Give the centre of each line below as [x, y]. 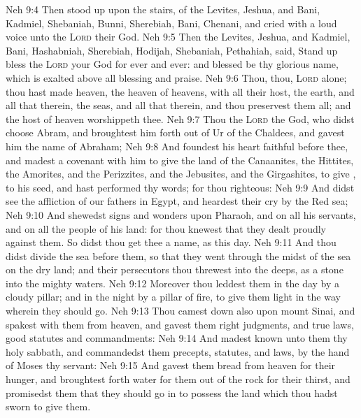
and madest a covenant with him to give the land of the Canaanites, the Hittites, [180, 160]
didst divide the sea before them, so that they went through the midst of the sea [178, 255]
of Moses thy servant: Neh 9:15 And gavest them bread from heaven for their [171, 365]
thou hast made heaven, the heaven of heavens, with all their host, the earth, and [180, 91]
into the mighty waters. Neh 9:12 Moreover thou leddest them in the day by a [173, 283]
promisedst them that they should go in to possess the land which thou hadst [172, 392]
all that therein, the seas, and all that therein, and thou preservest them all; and [178, 105]
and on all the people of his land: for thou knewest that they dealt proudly [166, 228]
